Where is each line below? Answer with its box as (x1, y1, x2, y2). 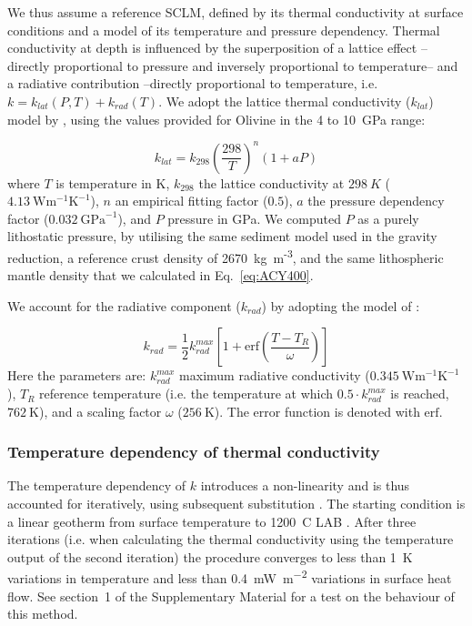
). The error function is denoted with (214, 401, 420, 420)
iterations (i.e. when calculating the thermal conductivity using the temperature (7, 530, 454, 549)
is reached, (390, 384, 449, 403)
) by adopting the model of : (261, 296, 420, 315)
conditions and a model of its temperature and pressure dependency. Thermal (7, 20, 440, 39)
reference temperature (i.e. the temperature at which (39, 384, 334, 403)
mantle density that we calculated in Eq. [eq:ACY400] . (7, 266, 314, 285)
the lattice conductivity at (198, 173, 345, 192)
